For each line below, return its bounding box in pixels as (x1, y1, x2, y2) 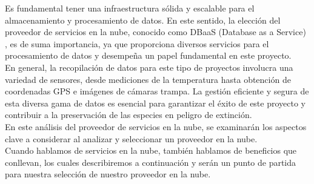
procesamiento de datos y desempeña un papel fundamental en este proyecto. (5, 49, 292, 62)
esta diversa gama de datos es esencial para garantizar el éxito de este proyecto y (5, 96, 306, 109)
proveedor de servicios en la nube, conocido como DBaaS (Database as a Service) (5, 25, 306, 38)
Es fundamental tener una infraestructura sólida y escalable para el (5, 2, 255, 14)
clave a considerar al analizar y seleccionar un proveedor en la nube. (5, 132, 258, 145)
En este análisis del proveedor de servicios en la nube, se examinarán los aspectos (5, 120, 307, 133)
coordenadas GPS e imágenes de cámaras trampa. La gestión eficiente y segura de (5, 85, 309, 97)
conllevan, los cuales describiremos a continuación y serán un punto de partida (5, 156, 296, 168)
